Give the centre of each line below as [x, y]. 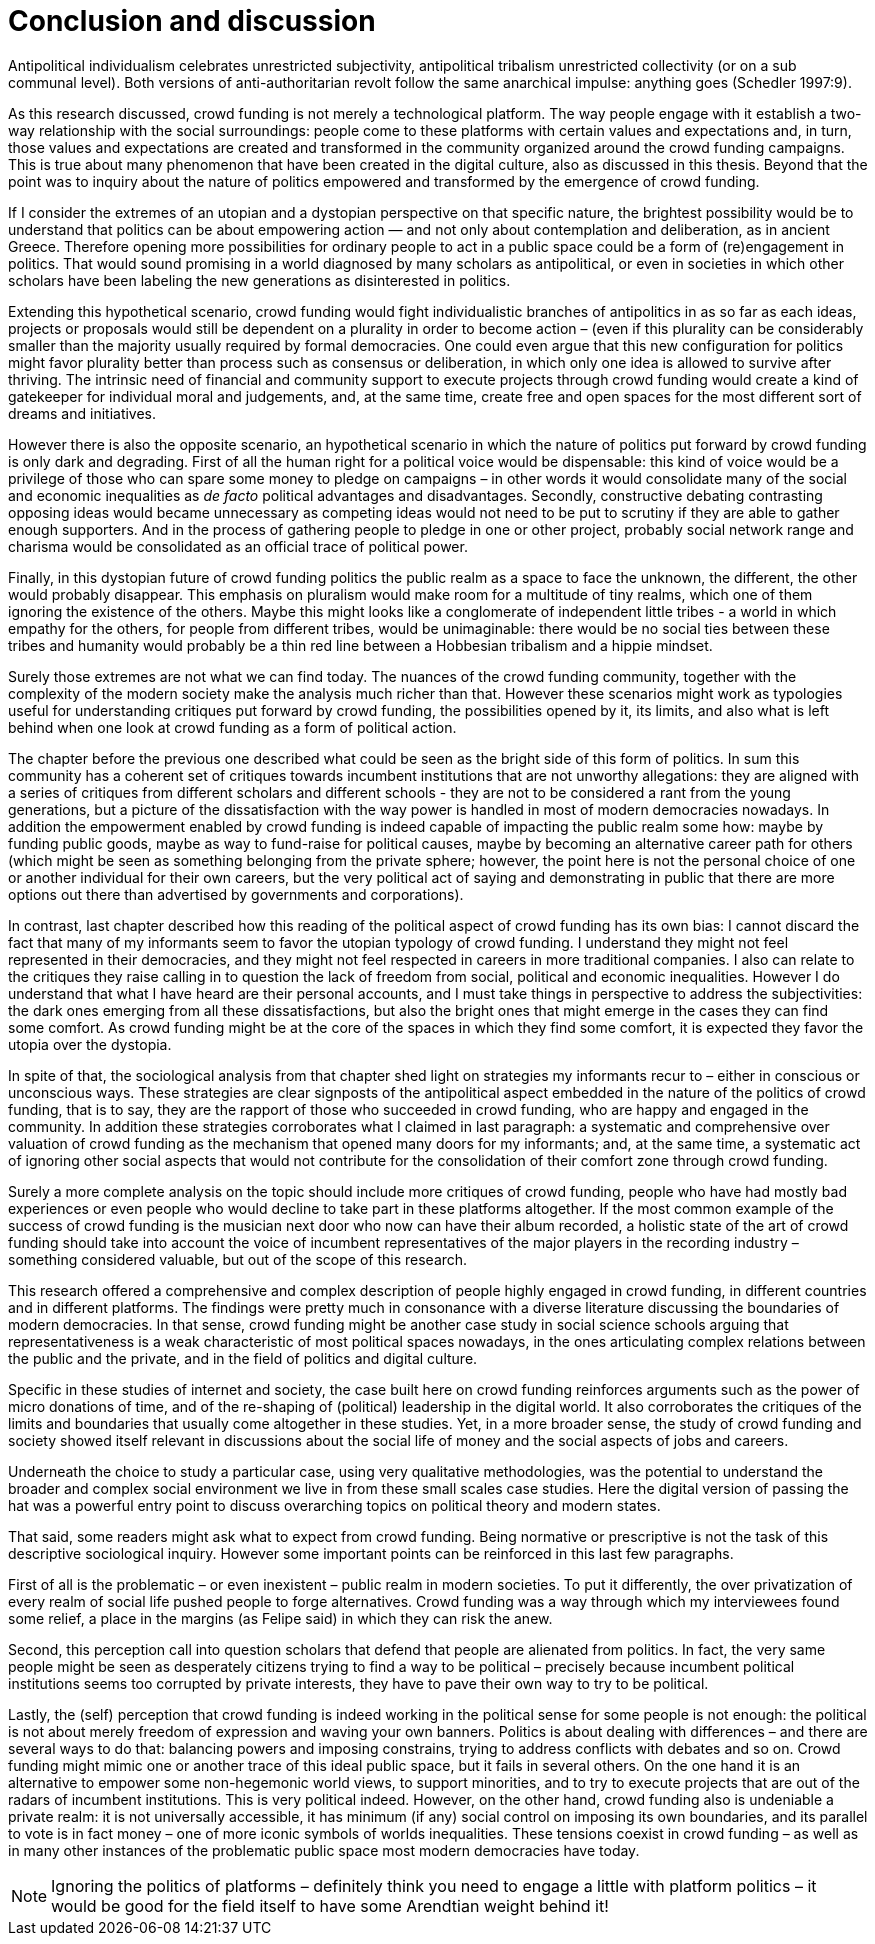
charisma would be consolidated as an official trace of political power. [238, 546]
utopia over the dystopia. [90, 1044]
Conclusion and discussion [192, 21]
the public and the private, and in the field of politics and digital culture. [243, 1358]
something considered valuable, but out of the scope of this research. [238, 1259]
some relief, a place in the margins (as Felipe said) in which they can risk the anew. [280, 1618]
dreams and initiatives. [82, 413]
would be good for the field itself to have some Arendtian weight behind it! [330, 1905]
